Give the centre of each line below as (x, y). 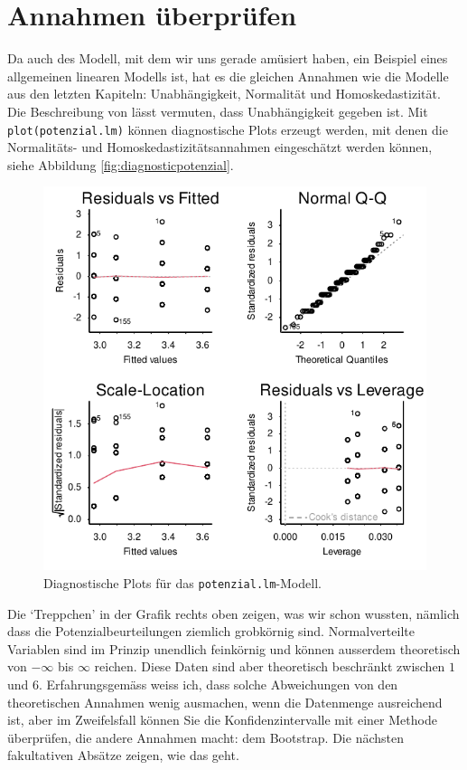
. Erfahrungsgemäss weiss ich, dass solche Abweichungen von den (219, 684)
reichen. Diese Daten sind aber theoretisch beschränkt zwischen (270, 666)
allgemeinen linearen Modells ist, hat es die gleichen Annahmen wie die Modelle (228, 76)
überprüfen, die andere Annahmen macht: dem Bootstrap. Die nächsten (205, 737)
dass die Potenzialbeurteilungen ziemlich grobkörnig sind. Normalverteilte (211, 631)
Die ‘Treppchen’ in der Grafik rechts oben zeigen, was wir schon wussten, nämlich (233, 613)
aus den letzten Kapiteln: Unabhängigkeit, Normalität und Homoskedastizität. (224, 94)
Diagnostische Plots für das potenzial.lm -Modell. (182, 582)
